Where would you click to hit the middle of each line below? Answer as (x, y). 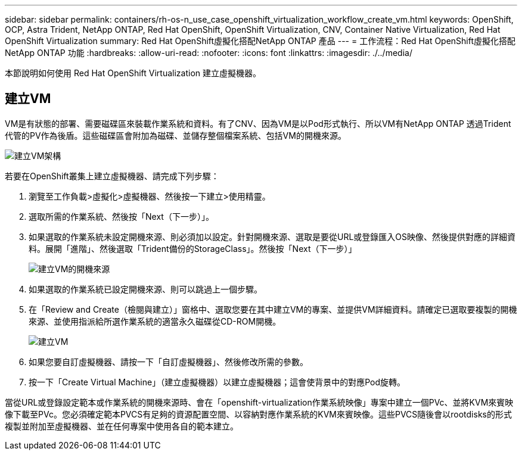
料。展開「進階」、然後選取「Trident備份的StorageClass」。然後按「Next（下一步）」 (193, 248)
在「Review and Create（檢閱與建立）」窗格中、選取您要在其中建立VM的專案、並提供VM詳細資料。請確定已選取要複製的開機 (273, 309)
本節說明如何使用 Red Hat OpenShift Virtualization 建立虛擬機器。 (133, 73)
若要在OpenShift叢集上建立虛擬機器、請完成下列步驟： (112, 176)
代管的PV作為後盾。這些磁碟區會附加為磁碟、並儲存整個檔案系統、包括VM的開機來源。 (175, 135)
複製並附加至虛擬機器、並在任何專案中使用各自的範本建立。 (122, 426)
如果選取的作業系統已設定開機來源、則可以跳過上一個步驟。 (145, 289)
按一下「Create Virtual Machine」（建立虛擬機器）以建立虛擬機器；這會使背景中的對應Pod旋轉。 (217, 382)
